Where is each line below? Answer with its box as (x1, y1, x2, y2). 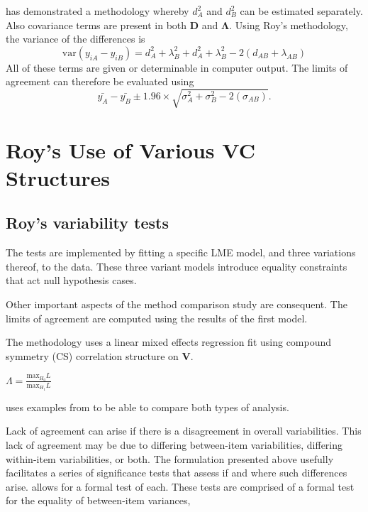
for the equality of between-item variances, (6, 493, 191, 508)
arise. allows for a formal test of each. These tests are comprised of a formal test (6, 479, 355, 494)
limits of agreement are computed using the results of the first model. (6, 310, 308, 325)
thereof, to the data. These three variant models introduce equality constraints (6, 258, 347, 273)
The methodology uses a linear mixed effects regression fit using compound (6, 334, 332, 349)
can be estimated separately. (240, 4, 363, 18)
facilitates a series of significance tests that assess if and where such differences (6, 465, 347, 480)
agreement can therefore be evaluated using (6, 74, 194, 89)
